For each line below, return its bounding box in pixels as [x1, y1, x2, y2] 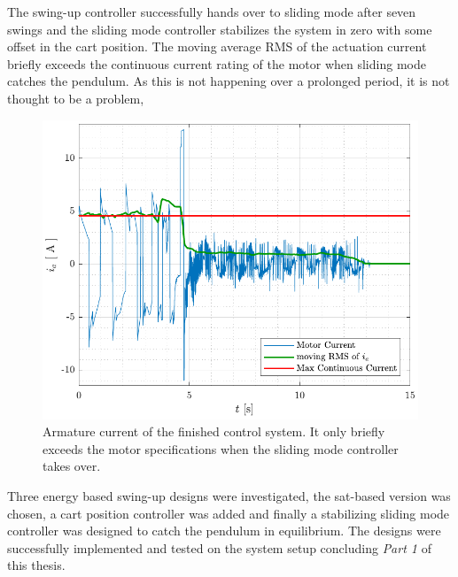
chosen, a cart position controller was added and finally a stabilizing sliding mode [7, 504, 450, 522]
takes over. [43, 457, 101, 475]
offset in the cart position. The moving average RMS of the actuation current [7, 37, 427, 56]
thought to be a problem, [7, 88, 144, 107]
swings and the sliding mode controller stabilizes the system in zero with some [7, 19, 432, 38]
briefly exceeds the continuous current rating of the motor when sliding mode [7, 54, 426, 73]
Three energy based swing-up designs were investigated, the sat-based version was [7, 486, 451, 504]
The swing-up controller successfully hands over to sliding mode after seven [7, 3, 416, 20]
